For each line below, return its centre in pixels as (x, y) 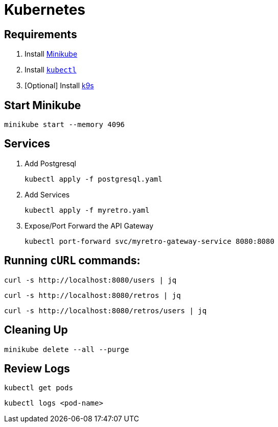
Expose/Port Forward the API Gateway (89, 225)
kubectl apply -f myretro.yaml (87, 210)
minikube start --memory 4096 (65, 125)
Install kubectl (51, 70)
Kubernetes (45, 10)
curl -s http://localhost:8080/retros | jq (92, 295)
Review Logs (37, 368)
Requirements (41, 34)
